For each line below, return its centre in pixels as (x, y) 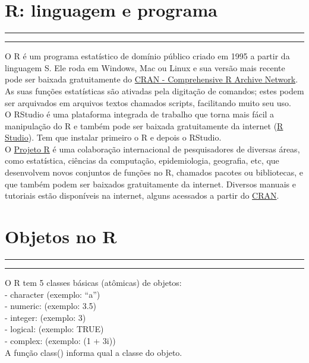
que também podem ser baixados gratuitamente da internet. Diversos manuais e (150, 184)
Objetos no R (61, 236)
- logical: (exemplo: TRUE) (54, 329)
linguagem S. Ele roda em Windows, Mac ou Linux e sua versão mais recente (145, 67)
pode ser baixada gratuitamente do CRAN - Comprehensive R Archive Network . (152, 79)
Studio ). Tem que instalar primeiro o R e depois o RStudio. (113, 137)
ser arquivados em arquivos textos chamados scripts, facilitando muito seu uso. (148, 102)
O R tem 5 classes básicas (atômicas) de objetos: (93, 282)
